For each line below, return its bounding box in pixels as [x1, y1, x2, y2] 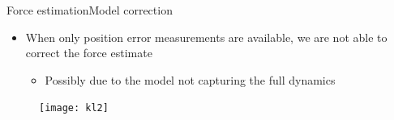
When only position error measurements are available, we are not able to [25, 28, 388, 45]
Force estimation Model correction [6, 2, 173, 18]
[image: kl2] [39, 102, 109, 114]
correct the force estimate [25, 44, 152, 61]
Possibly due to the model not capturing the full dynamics [45, 71, 336, 88]
